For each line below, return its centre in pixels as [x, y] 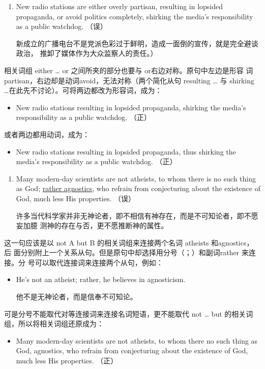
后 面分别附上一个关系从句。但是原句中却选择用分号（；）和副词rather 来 [126, 252]
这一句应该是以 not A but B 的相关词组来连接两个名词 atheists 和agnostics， [129, 242]
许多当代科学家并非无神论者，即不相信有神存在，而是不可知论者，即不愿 [137, 215]
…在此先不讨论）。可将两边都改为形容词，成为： [83, 90]
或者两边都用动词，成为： [47, 134]
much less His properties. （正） [67, 361]
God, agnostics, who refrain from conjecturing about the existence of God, [132, 350]
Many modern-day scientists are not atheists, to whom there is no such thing [136, 178]
